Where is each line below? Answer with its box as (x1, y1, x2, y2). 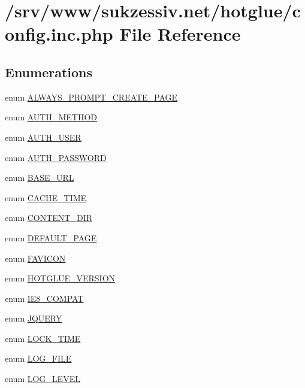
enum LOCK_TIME (5, 332, 81, 344)
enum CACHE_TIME (5, 191, 87, 204)
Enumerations (5, 62, 93, 81)
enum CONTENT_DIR (5, 211, 93, 224)
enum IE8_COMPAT (5, 292, 84, 304)
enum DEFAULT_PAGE (5, 231, 97, 244)
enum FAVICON (5, 251, 66, 264)
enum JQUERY (5, 312, 62, 325)
